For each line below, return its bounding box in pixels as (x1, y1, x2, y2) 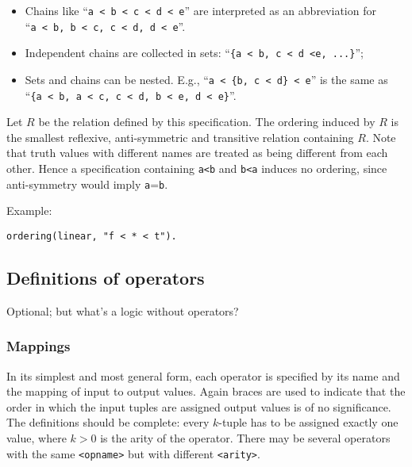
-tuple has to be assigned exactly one (218, 414, 399, 431)
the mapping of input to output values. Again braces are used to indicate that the (6, 383, 406, 400)
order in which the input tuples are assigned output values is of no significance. (6, 398, 391, 415)
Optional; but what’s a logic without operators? (6, 302, 239, 319)
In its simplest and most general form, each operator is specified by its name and (6, 367, 400, 384)
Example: (6, 202, 52, 219)
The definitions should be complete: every (6, 414, 210, 431)
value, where (6, 430, 67, 446)
